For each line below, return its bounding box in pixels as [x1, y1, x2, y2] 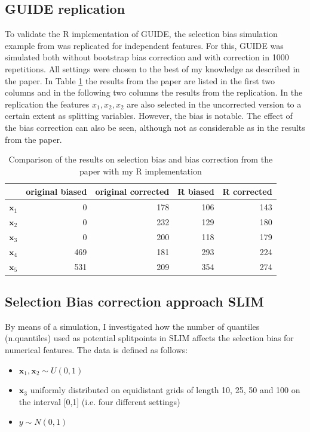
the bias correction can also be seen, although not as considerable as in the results [5, 121, 305, 133]
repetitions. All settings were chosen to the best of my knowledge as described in [5, 62, 300, 75]
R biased [177, 185, 214, 198]
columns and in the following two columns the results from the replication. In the [5, 86, 303, 99]
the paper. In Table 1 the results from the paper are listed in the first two [5, 74, 275, 87]
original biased [26, 185, 87, 198]
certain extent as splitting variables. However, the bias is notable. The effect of [5, 109, 293, 122]
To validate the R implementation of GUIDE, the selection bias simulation [5, 27, 278, 40]
